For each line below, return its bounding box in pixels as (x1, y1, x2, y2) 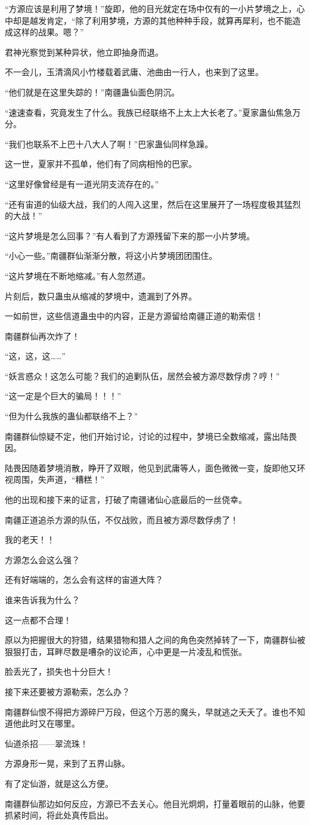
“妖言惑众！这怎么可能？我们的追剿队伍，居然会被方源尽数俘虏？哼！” (5, 369, 280, 382)
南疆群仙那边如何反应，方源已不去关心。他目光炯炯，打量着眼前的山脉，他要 (5, 797, 305, 809)
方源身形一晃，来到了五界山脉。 (5, 757, 130, 770)
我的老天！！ (5, 533, 55, 546)
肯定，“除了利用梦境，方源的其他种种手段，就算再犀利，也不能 (46, 14, 293, 26)
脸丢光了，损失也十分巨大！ (5, 665, 113, 678)
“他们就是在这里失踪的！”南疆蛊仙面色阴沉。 (5, 85, 180, 98)
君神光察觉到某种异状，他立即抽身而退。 (5, 45, 163, 58)
